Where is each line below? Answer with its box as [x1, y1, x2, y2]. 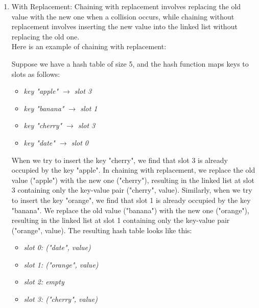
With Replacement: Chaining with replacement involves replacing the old [11, 1, 241, 11]
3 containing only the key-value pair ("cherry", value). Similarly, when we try [11, 184, 252, 195]
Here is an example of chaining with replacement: [11, 41, 167, 52]
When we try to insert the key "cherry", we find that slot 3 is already [11, 154, 228, 165]
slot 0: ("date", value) [23, 242, 91, 253]
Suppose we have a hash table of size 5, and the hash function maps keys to [11, 58, 249, 69]
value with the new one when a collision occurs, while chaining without [11, 11, 234, 22]
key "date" [23, 137, 55, 148]
